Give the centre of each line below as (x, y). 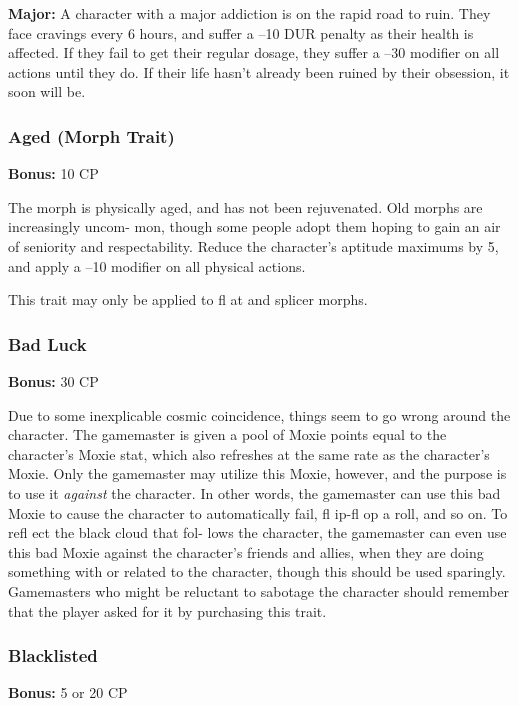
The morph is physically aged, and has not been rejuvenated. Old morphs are (245, 206)
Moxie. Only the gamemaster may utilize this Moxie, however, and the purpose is (257, 473)
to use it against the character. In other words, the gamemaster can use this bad (254, 492)
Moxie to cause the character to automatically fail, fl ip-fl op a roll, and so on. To (258, 512)
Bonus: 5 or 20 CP (68, 692)
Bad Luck (47, 343)
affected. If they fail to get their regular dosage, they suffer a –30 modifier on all (254, 52)
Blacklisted (53, 655)
